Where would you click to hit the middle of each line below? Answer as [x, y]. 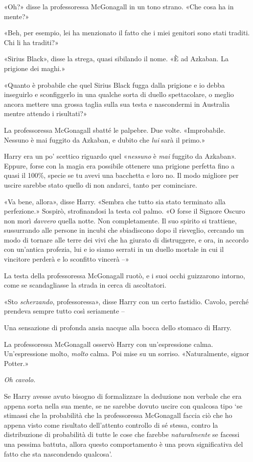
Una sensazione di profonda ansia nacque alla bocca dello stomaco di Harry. [118, 328]
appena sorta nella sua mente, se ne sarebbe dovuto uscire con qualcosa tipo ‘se [123, 405]
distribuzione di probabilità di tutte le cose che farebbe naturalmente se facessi [122, 434]
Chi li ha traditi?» [31, 42]
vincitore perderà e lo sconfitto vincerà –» [67, 259]
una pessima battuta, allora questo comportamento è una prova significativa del [124, 444]
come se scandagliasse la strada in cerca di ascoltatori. [85, 285]
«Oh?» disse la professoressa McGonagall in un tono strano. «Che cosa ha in [119, 6]
